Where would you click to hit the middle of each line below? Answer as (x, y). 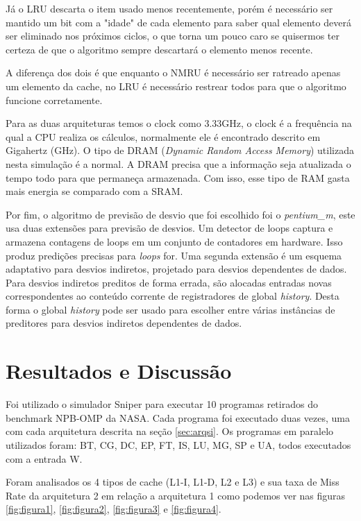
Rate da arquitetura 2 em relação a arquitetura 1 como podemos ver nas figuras (176, 495)
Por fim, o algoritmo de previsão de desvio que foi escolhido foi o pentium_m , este (180, 214)
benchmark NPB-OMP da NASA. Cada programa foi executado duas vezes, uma (178, 417)
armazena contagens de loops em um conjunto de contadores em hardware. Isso (174, 241)
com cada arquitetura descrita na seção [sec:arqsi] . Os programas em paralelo (170, 431)
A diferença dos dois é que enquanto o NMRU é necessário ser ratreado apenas (173, 72)
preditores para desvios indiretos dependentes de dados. (124, 323)
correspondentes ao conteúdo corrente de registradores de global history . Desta (173, 296)
